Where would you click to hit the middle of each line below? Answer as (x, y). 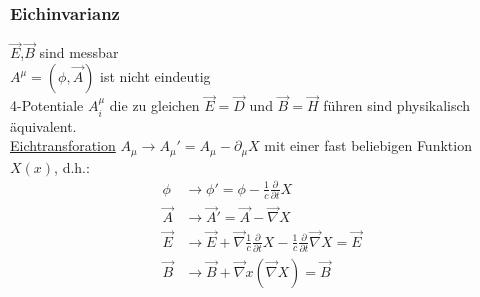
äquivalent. (43, 125)
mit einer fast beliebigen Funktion (368, 145)
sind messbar (79, 52)
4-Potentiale (47, 105)
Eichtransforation (63, 145)
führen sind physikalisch (397, 105)
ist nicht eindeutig (155, 76)
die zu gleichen (154, 105)
